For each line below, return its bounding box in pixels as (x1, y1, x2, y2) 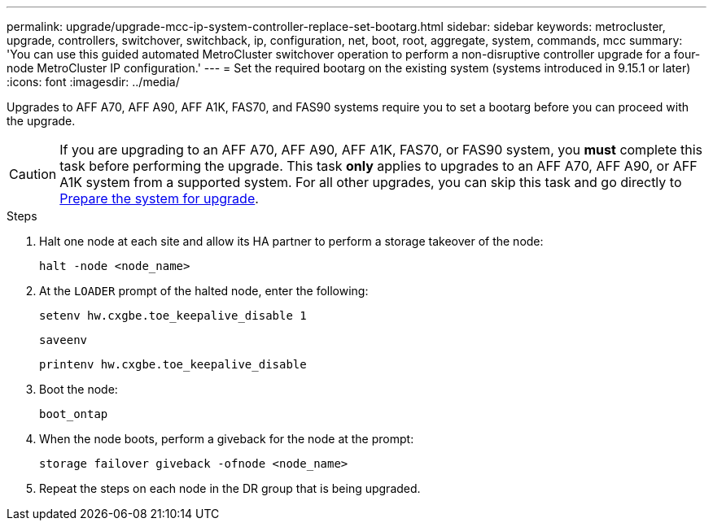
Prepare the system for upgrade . (59, 190, 259, 207)
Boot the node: (39, 382, 118, 396)
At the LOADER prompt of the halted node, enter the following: (39, 284, 369, 298)
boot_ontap (39, 407, 108, 420)
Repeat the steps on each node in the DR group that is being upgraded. (39, 481, 421, 495)
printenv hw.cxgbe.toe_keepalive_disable (39, 358, 307, 371)
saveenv (39, 333, 88, 346)
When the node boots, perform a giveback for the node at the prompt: (39, 432, 414, 446)
